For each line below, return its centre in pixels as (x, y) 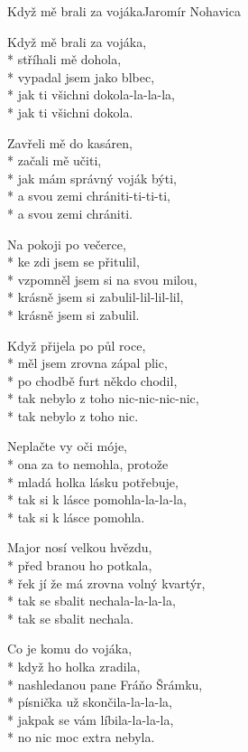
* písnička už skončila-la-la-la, (90, 702)
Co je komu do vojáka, (70, 649)
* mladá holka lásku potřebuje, (93, 481)
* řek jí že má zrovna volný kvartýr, (106, 583)
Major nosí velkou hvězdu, (80, 547)
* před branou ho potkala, (80, 565)
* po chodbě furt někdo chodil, (92, 380)
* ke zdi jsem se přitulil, (73, 262)
